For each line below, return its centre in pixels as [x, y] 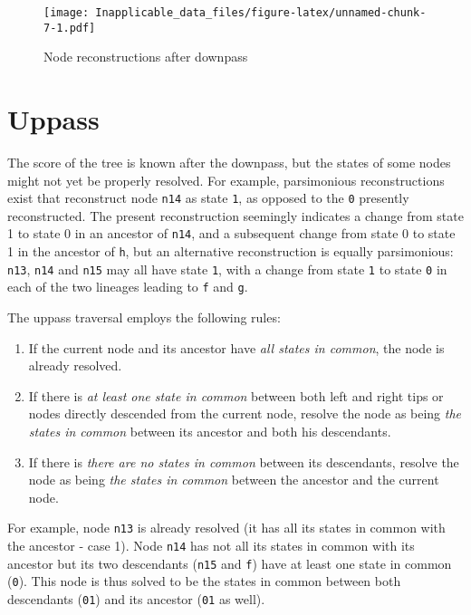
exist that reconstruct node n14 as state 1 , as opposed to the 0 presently [208, 198]
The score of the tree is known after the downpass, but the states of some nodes [229, 163]
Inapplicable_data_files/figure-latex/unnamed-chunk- [261, 13]
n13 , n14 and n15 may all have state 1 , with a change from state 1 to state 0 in [227, 269]
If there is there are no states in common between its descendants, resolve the [244, 461]
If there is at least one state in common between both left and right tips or [236, 395]
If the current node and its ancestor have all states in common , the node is [236, 347]
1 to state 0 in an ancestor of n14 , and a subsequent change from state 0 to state [231, 233]
